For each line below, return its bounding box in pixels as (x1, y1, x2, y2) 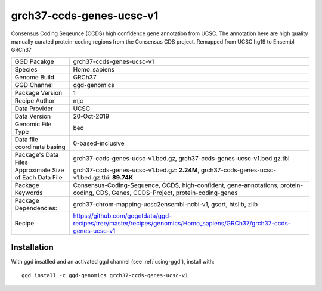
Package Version (14, 88, 63, 97)
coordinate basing (14, 143, 66, 151)
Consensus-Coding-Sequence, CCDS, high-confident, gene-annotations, (73, 181, 280, 189)
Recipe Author (14, 96, 55, 104)
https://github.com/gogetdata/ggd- (73, 212, 172, 220)
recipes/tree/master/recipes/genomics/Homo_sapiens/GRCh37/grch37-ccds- (73, 219, 291, 227)
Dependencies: (14, 203, 58, 212)
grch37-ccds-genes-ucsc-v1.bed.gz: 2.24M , (73, 166, 200, 174)
